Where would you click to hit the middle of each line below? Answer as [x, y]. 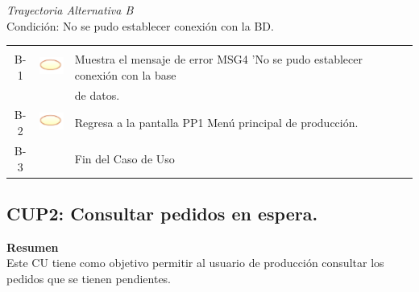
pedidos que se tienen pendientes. [89, 278]
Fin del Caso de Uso [124, 158]
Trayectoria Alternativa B [70, 10]
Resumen [33, 247]
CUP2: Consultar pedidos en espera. [162, 213]
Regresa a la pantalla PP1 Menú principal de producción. [216, 123]
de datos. [97, 95]
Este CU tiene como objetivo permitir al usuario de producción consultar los [195, 263]
